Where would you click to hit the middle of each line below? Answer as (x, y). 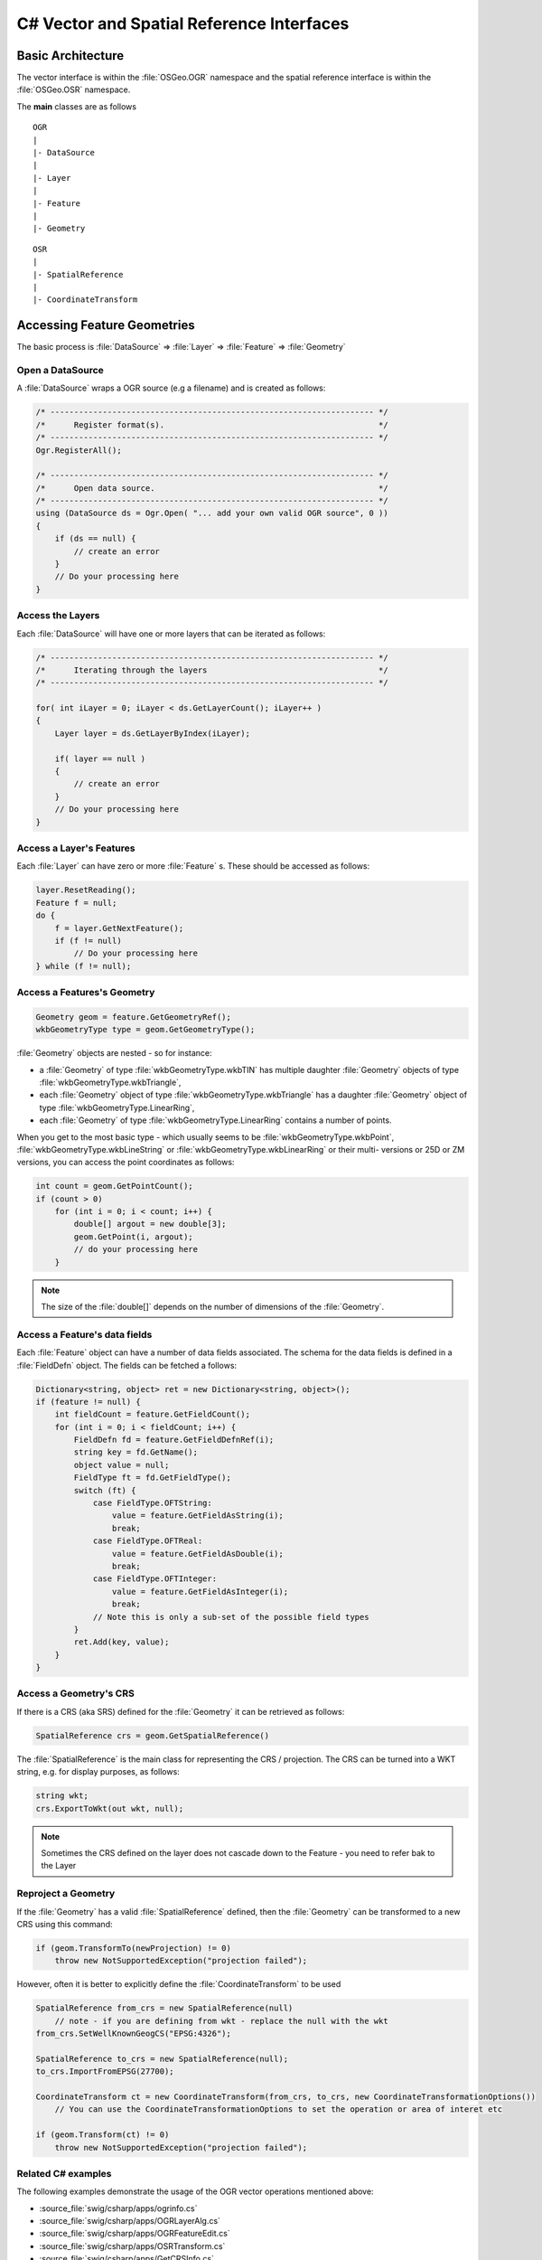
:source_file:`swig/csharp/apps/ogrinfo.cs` (118, 2208)
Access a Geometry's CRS (75, 1693)
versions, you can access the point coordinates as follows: (126, 1163)
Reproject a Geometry (66, 1894)
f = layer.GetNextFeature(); (119, 928)
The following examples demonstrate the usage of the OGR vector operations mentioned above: (195, 2191)
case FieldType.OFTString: (152, 1503)
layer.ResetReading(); (86, 890)
